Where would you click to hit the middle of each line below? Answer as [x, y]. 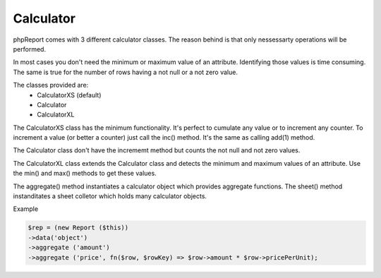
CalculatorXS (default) [69, 95]
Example [26, 209]
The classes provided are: [51, 85]
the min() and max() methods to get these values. [85, 174]
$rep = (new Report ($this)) [78, 228]
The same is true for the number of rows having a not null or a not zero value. [125, 72]
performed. [29, 49]
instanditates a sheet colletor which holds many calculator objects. [110, 196]
